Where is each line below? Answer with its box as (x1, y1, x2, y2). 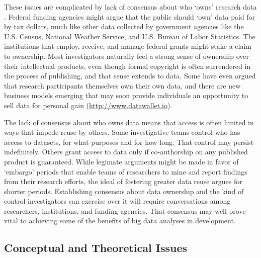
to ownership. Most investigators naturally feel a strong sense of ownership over (4, 50, 249, 61)
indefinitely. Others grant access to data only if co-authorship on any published (4, 146, 248, 157)
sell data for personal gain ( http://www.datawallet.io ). (4, 100, 172, 110)
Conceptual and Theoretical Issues (4, 240, 187, 255)
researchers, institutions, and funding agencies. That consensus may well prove (4, 205, 246, 216)
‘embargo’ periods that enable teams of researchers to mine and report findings (4, 166, 247, 177)
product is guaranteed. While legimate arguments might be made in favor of (4, 156, 239, 166)
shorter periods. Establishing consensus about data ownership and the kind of (4, 186, 244, 196)
